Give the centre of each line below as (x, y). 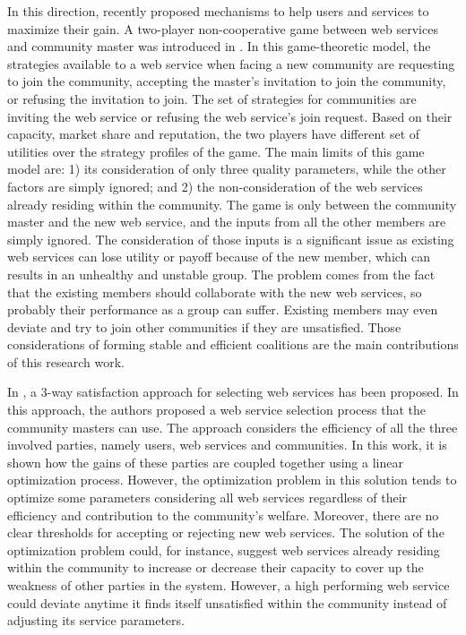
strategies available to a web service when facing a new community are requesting (231, 63)
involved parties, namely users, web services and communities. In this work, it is (227, 445)
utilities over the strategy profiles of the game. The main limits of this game (216, 151)
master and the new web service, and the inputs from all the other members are (227, 222)
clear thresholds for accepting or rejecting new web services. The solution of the (226, 532)
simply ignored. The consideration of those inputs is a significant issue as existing (231, 239)
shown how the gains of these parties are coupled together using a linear (205, 462)
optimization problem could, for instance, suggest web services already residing (224, 549)
